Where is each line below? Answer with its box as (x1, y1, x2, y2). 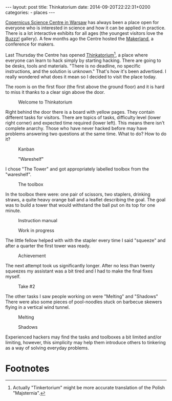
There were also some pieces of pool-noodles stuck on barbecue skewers (5, 299, 162, 305)
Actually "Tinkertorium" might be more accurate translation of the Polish (12, 384, 165, 390)
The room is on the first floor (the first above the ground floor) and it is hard (5, 83, 165, 90)
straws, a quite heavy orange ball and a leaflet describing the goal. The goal (5, 196, 166, 203)
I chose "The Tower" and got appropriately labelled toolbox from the (5, 165, 149, 172)
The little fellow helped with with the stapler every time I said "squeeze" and (5, 237, 166, 243)
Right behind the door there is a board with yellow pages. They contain (5, 109, 155, 115)
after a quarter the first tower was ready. (5, 242, 91, 249)
